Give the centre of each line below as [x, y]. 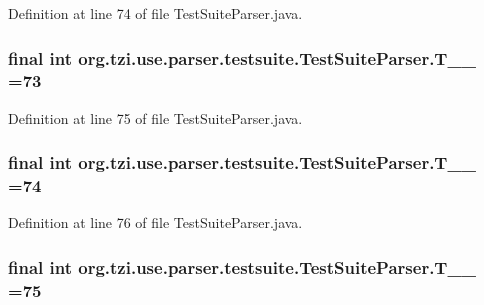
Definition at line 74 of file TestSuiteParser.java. [155, 13]
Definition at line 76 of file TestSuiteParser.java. [155, 222]
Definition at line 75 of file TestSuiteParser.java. [155, 117]
